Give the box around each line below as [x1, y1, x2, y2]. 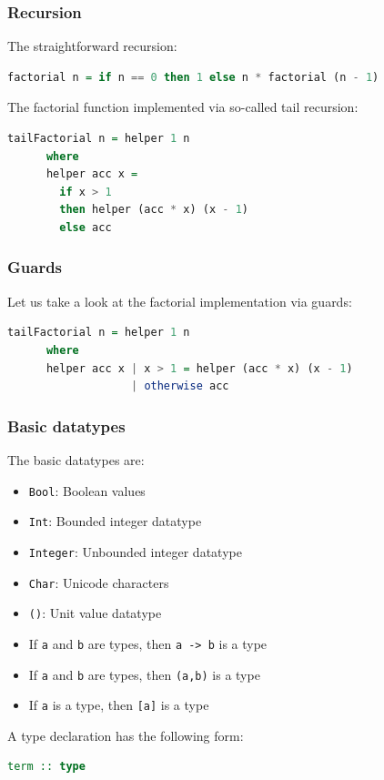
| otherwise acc [131, 380, 229, 393]
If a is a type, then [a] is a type [28, 695, 209, 714]
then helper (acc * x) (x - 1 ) [59, 203, 248, 217]
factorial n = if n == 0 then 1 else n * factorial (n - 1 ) [7, 70, 379, 84]
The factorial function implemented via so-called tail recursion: [7, 97, 359, 116]
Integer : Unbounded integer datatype [28, 542, 242, 561]
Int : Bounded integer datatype [28, 512, 202, 531]
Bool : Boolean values [28, 481, 146, 500]
